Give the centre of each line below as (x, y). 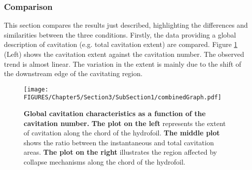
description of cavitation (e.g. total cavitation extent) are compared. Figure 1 (121, 44)
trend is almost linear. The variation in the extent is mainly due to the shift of (123, 64)
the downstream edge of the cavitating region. (73, 73)
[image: (36, 89)
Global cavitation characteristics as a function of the (115, 113)
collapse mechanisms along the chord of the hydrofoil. (105, 162)
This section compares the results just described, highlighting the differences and (126, 25)
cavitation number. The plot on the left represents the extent (125, 123)
